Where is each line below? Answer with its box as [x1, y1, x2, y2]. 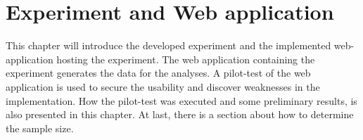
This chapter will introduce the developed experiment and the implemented [6, 38, 331, 53]
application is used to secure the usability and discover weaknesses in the [6, 79, 320, 94]
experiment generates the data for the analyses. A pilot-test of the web [6, 65, 311, 80]
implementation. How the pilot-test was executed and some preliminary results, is [6, 93, 357, 108]
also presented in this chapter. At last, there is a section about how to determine [6, 107, 354, 122]
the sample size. [6, 120, 74, 135]
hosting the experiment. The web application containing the [56, 51, 315, 66]
